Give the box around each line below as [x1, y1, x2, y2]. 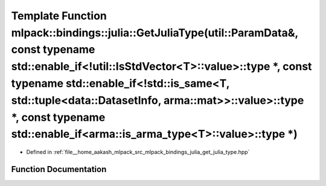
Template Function [11, 9, 107, 22]
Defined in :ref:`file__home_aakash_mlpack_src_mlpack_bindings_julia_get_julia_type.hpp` [26, 149, 250, 156]
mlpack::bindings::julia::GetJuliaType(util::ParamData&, [11, 26, 299, 39]
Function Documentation [11, 164, 107, 175]
